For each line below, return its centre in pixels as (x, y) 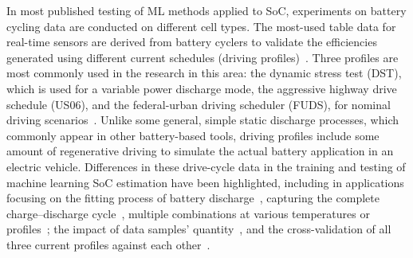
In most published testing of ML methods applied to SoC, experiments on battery (206, 10)
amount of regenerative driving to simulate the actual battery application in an (200, 151)
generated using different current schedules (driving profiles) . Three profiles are (203, 57)
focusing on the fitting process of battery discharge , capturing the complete (193, 198)
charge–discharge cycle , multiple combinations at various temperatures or (188, 213)
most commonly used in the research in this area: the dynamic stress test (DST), (204, 73)
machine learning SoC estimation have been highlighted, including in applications (205, 182)
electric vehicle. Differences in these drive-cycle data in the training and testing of (206, 166)
